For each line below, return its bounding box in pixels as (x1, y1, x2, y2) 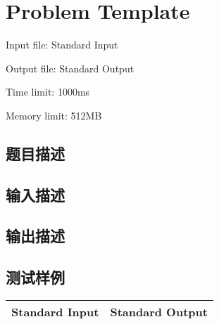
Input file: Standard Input (6, 37, 118, 52)
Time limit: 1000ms (6, 84, 90, 99)
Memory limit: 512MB (6, 108, 102, 122)
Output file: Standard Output (6, 60, 134, 75)
